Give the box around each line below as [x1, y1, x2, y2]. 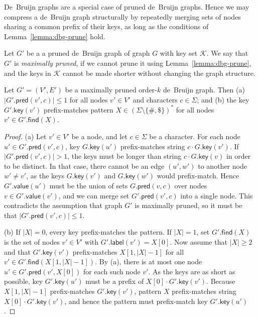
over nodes [174, 180, 207, 190]
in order [226, 151, 251, 161]
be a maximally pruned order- [65, 84, 158, 95]
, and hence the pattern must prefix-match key [64, 295, 208, 306]
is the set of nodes [4, 236, 60, 247]
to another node [198, 160, 247, 171]
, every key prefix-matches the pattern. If [45, 227, 172, 237]
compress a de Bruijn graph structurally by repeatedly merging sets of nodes [4, 11, 241, 22]
